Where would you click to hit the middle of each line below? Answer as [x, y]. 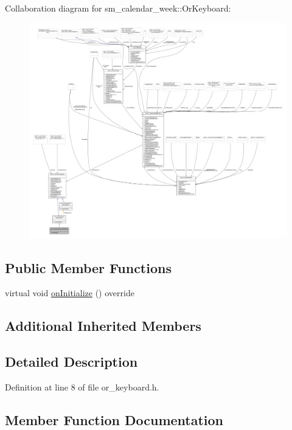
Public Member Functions [88, 267]
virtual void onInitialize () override [70, 293]
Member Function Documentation [114, 419]
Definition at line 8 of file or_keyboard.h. [82, 387]
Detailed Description [71, 362]
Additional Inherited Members [103, 326]
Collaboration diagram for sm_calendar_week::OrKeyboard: [118, 8]
